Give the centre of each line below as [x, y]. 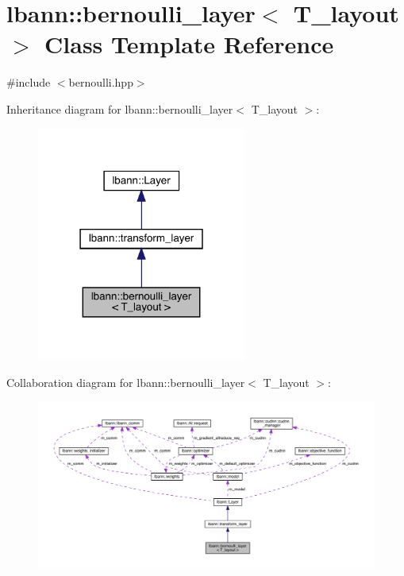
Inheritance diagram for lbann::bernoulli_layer [120, 108]
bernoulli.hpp [101, 82]
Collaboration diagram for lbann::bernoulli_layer [126, 383]
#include [29, 82]
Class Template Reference [189, 44]
